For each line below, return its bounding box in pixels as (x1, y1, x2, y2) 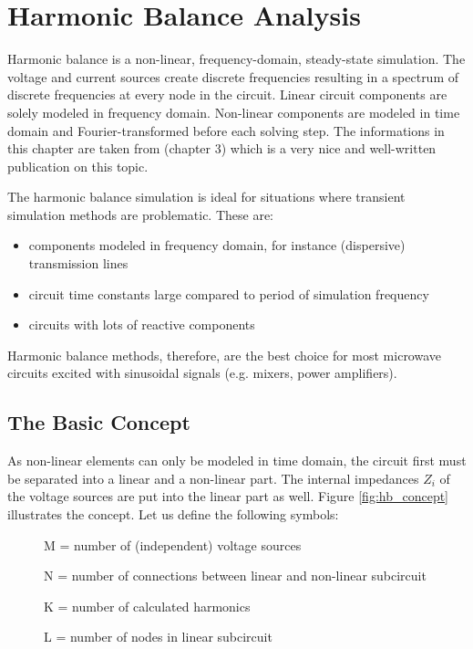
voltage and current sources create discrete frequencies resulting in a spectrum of (7, 67, 459, 86)
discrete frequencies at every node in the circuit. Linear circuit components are (7, 85, 447, 104)
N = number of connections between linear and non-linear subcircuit (44, 566, 427, 585)
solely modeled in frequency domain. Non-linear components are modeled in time (7, 102, 460, 121)
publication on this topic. (7, 156, 149, 175)
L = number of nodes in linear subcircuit (44, 627, 272, 646)
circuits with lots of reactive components (28, 315, 255, 334)
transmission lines (28, 254, 129, 273)
